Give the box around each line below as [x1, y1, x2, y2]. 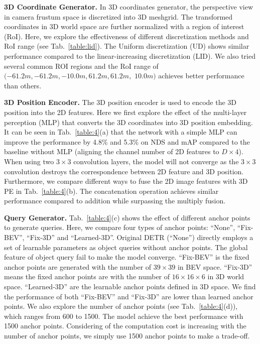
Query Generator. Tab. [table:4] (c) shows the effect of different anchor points [4, 212, 250, 222]
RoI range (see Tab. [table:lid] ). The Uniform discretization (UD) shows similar [4, 41, 249, 51]
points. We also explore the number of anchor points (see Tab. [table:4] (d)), [4, 301, 238, 311]
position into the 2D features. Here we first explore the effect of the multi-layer [4, 106, 247, 117]
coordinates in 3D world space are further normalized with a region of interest [4, 21, 244, 32]
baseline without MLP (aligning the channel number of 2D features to [4, 146, 219, 157]
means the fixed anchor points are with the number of [4, 271, 170, 282]
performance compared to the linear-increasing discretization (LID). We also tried [4, 50, 256, 61]
